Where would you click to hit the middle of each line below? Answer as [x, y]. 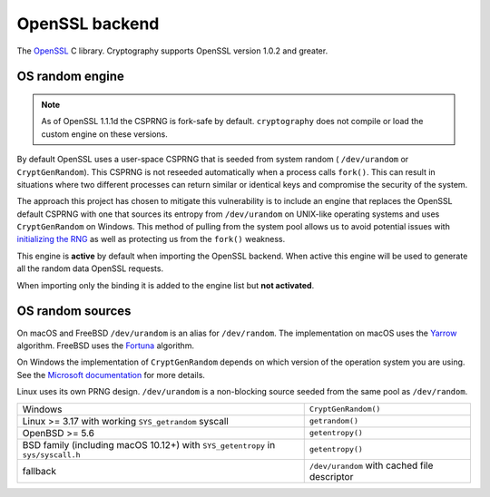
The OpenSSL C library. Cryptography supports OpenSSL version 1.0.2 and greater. [172, 51]
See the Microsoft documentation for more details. [111, 375]
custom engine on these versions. [104, 134]
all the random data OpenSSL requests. [90, 268]
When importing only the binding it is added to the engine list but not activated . [166, 285]
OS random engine [70, 77]
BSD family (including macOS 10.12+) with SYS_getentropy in [149, 444]
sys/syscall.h [51, 455]
